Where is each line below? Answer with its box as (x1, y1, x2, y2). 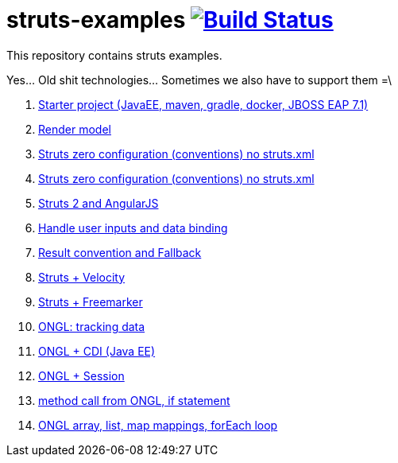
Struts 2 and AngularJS (38, 196, 159, 210)
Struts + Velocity (38, 270, 126, 284)
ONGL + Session (38, 368, 125, 383)
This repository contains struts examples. (6, 48, 222, 62)
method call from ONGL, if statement (38, 393, 230, 407)
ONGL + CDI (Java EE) (38, 344, 156, 358)
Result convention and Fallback (38, 245, 202, 259)
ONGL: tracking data (38, 319, 145, 333)
